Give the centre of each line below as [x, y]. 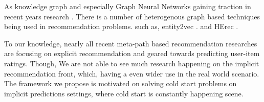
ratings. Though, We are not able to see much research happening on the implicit [132, 63]
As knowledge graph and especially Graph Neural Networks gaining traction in [128, 6]
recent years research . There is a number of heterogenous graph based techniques [132, 16]
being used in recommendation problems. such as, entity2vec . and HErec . [121, 26]
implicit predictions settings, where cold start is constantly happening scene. [124, 93]
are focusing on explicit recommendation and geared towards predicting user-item [132, 53]
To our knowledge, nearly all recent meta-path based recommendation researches [131, 43]
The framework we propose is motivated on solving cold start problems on [120, 83]
